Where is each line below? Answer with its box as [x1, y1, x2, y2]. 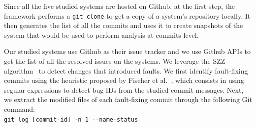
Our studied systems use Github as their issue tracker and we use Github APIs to [4, 46, 251, 56]
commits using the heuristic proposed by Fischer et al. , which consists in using [4, 75, 244, 85]
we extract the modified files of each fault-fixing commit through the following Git [4, 94, 252, 104]
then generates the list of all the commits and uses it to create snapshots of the [4, 20, 243, 30]
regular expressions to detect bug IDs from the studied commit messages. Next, [4, 84, 244, 95]
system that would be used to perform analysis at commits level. [4, 29, 199, 40]
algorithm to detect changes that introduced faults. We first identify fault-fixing [4, 65, 248, 76]
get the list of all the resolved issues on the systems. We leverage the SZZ [4, 56, 225, 66]
